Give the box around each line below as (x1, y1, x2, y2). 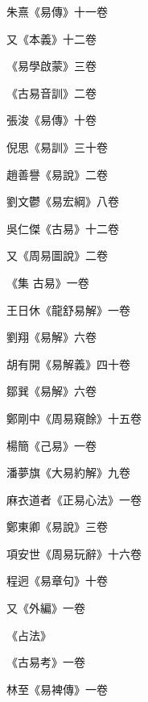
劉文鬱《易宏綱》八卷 (6, 193, 119, 210)
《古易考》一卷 (6, 654, 85, 671)
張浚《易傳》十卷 (6, 111, 97, 128)
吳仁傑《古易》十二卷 (6, 219, 119, 236)
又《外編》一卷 (6, 600, 85, 616)
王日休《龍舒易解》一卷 (6, 301, 130, 318)
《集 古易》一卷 (6, 274, 89, 290)
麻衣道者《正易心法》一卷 (6, 491, 142, 508)
